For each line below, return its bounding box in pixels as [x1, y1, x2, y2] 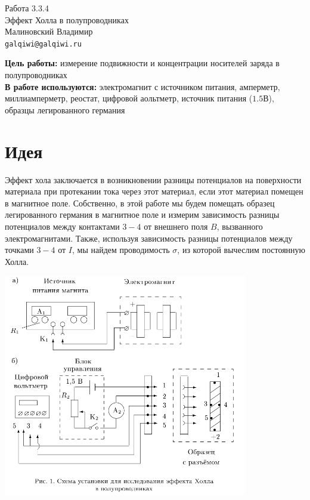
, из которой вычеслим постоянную [177, 243, 306, 256]
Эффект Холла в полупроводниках [5, 13, 129, 26]
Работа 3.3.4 [5, 2, 49, 14]
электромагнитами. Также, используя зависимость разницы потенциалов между [5, 232, 293, 244]
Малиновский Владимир [5, 25, 93, 38]
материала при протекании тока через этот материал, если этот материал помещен [5, 185, 303, 197]
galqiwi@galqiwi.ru [5, 39, 82, 48]
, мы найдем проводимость [72, 243, 170, 256]
